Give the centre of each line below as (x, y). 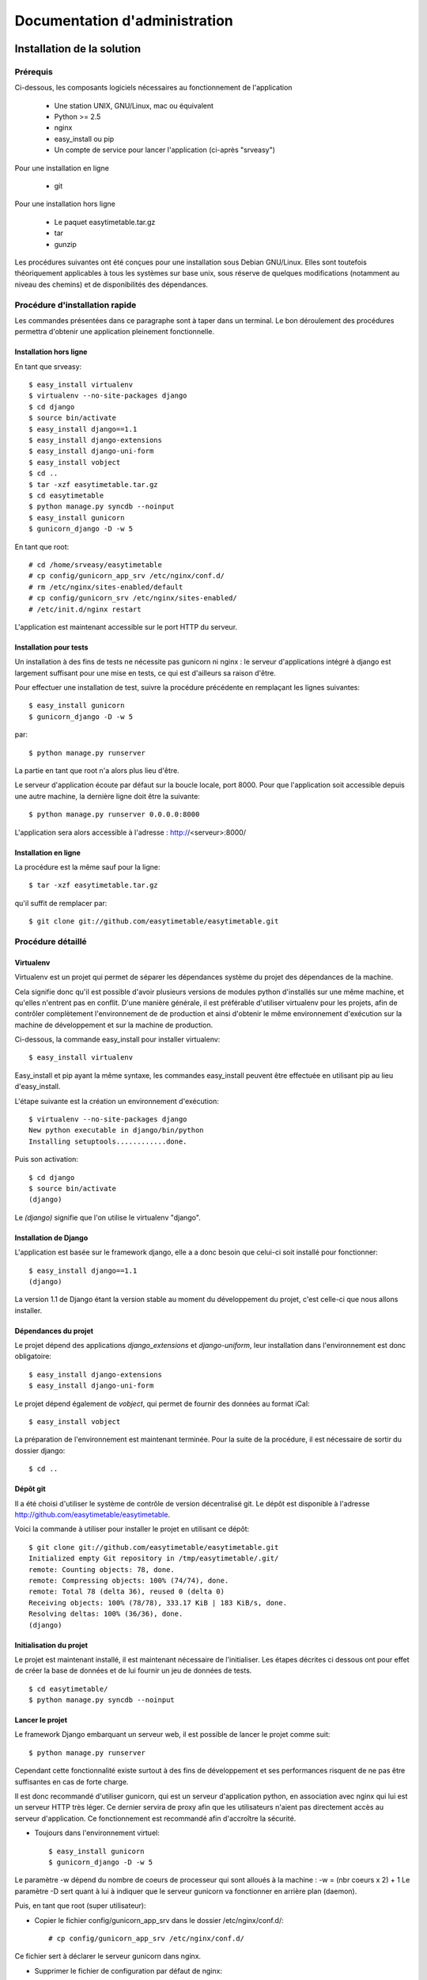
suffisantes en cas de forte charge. (72, 1781)
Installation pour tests (51, 647)
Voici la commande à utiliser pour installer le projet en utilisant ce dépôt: (132, 1529)
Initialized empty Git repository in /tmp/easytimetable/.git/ (154, 1559)
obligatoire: (33, 1356)
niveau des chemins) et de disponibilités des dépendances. (111, 284)
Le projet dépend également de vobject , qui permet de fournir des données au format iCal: (162, 1403)
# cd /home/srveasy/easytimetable (95, 565)
